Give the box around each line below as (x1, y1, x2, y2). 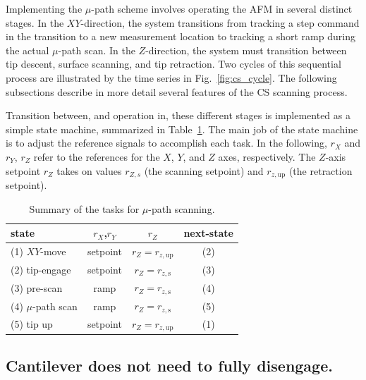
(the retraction (288, 163, 353, 178)
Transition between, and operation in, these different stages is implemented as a (6, 108, 350, 123)
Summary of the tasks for (29, 201, 140, 216)
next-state (183, 226, 233, 240)
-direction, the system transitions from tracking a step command (80, 15, 360, 30)
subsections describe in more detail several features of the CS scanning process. (6, 84, 348, 99)
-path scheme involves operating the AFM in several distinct (91, 1, 353, 16)
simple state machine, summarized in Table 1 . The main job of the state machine (6, 121, 358, 136)
